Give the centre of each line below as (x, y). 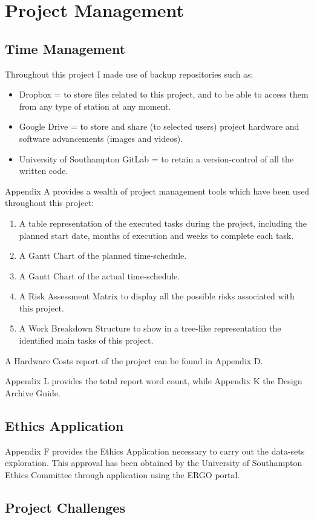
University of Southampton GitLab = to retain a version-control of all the (156, 158)
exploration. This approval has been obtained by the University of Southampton (154, 463)
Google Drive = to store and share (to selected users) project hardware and (159, 126)
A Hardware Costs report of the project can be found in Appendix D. (134, 360)
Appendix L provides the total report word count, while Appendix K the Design (154, 381)
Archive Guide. (33, 392)
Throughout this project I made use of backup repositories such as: (129, 74)
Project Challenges (65, 507)
